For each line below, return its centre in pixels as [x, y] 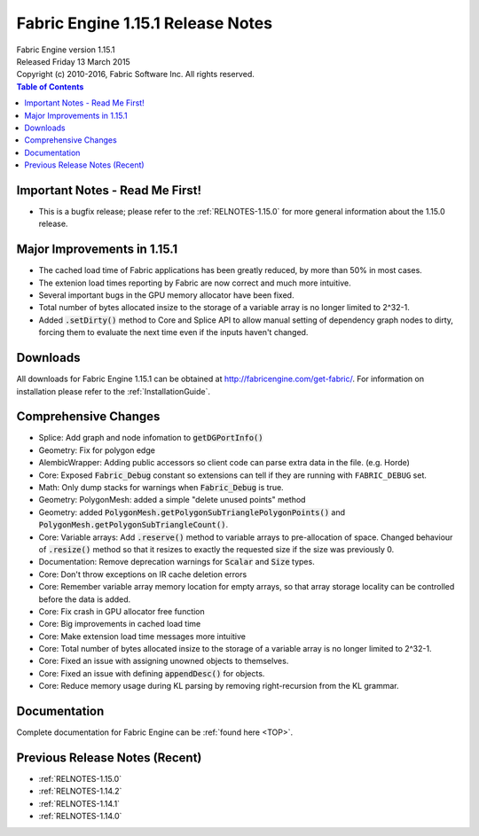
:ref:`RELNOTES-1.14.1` [79, 803]
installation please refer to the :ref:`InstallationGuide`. [114, 391]
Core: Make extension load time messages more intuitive [142, 636]
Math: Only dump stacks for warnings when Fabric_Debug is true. [161, 487]
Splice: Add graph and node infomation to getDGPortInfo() [151, 438]
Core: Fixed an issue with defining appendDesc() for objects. [152, 673]
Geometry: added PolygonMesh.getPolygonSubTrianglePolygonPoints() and [192, 512]
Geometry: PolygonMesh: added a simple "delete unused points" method [172, 500]
